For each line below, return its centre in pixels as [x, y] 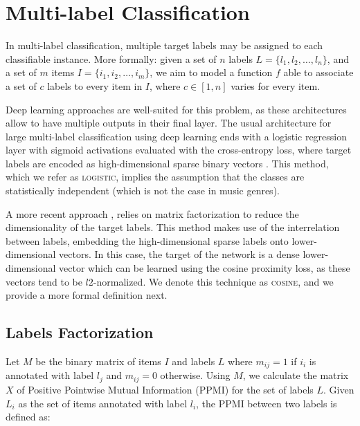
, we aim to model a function [211, 72]
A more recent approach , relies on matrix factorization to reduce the [152, 213]
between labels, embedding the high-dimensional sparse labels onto [147, 240]
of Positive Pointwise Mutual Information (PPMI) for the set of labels [165, 389]
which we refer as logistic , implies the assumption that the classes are [155, 177]
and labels [193, 361]
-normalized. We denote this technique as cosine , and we [213, 281]
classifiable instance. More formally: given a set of [111, 58]
